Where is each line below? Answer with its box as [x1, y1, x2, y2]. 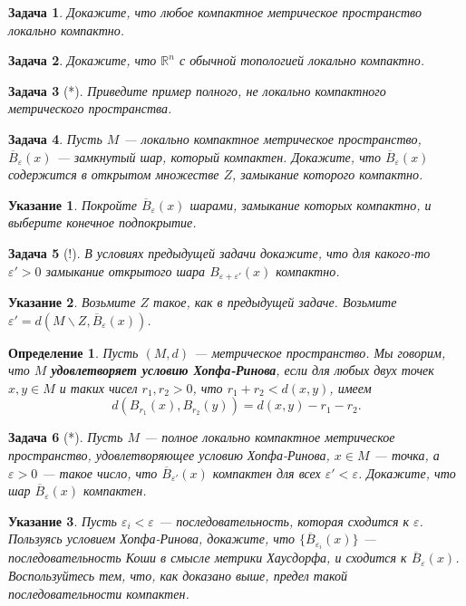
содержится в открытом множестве [8, 165, 219, 184]
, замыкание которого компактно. [232, 165, 423, 184]
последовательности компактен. [8, 583, 189, 602]
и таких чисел [59, 378, 138, 397]
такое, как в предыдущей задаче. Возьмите [152, 292, 397, 311]
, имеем [329, 378, 372, 397]
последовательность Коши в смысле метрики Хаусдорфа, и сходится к [8, 548, 407, 567]
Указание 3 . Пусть [8, 511, 117, 530]
